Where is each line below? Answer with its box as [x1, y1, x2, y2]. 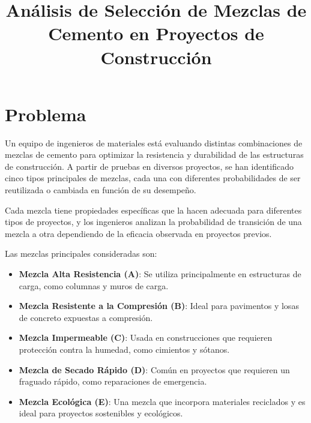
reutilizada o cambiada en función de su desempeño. [5, 184, 196, 196]
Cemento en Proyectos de [48, 21, 264, 46]
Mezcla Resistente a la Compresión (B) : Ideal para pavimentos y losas [19, 299, 299, 312]
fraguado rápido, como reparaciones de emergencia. [19, 375, 207, 388]
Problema [5, 101, 86, 126]
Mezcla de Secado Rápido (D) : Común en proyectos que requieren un [19, 363, 290, 376]
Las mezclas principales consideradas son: [5, 247, 157, 260]
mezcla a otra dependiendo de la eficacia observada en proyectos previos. [5, 227, 272, 239]
